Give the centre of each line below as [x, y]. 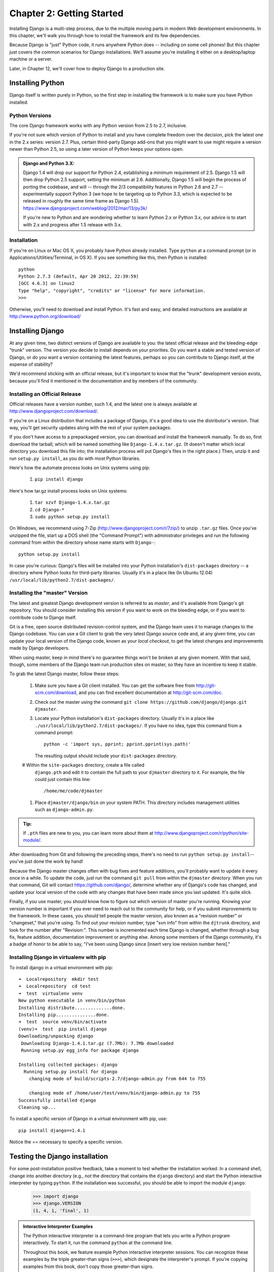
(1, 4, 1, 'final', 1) [61, 1210]
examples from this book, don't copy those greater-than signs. [89, 1266]
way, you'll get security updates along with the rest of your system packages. [91, 428]
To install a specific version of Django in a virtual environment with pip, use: [88, 1119]
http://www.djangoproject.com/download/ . [54, 411]
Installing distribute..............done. [72, 1008]
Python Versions [30, 115]
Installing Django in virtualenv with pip [58, 958]
